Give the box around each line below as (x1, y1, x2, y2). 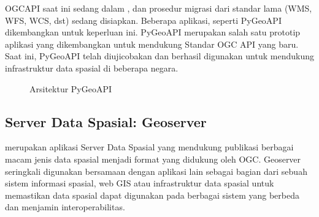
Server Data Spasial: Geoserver (5, 112, 207, 131)
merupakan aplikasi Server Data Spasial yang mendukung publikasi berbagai (5, 141, 294, 153)
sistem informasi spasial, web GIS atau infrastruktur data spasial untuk (5, 177, 274, 189)
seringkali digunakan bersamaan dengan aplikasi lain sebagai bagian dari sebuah (5, 164, 307, 177)
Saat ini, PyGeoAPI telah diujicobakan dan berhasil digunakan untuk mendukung (5, 50, 314, 62)
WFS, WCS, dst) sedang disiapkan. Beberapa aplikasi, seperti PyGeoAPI (5, 13, 282, 26)
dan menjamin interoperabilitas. (5, 200, 125, 213)
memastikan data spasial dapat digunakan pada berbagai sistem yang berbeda (5, 188, 300, 201)
